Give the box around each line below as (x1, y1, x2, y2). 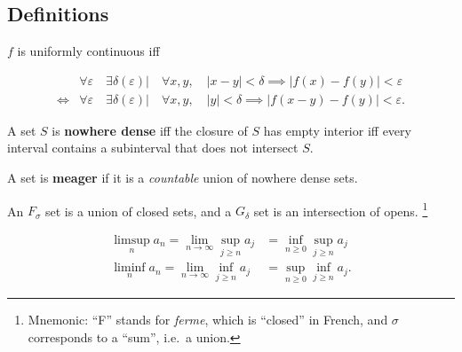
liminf (114, 262, 146, 275)
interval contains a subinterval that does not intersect (7, 138, 299, 157)
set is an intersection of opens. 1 (253, 199, 428, 220)
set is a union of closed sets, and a (45, 201, 232, 220)
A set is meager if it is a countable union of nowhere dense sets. (7, 168, 358, 187)
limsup (114, 233, 150, 246)
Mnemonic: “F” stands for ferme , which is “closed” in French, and (28, 310, 388, 329)
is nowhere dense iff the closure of (52, 121, 248, 139)
